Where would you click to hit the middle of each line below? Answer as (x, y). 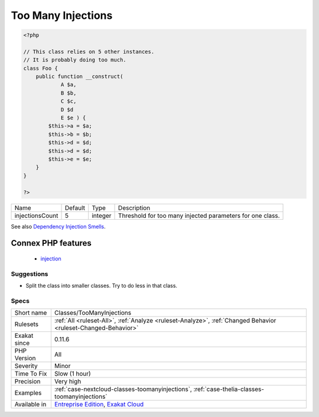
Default (75, 208)
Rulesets (26, 324)
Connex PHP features (51, 243)
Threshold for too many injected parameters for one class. (199, 216)
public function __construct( (79, 76)
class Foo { (41, 68)
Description (134, 208)
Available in (30, 405)
